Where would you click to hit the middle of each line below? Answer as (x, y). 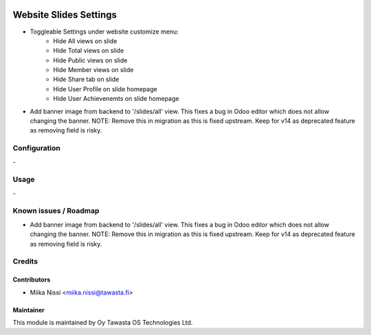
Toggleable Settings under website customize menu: (104, 32)
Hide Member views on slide (93, 70)
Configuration (37, 148)
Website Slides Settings (65, 15)
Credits (25, 262)
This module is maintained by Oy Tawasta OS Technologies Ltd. (103, 322)
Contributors (32, 280)
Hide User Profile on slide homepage (105, 89)
